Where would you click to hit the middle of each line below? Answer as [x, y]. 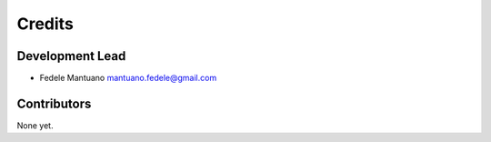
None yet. [35, 125]
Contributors [54, 103]
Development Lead [71, 56]
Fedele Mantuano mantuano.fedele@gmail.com [128, 78]
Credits [45, 24]
